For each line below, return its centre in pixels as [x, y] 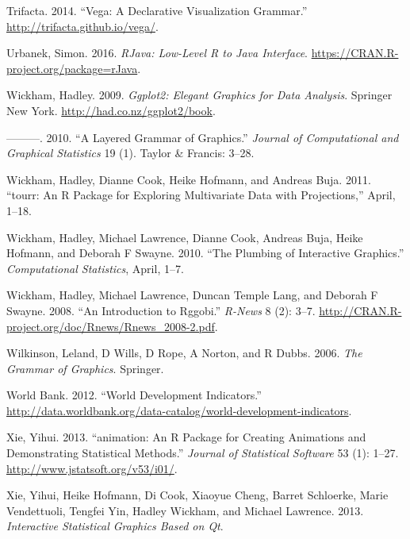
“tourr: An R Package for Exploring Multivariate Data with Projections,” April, [201, 195]
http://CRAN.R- [360, 310]
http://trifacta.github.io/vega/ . [82, 26]
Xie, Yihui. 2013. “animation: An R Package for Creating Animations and [186, 437]
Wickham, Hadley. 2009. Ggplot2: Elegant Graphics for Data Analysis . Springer [199, 95]
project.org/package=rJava [72, 68]
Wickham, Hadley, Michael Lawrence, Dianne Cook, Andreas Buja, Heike [185, 237]
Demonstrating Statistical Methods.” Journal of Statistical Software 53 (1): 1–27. [203, 453]
